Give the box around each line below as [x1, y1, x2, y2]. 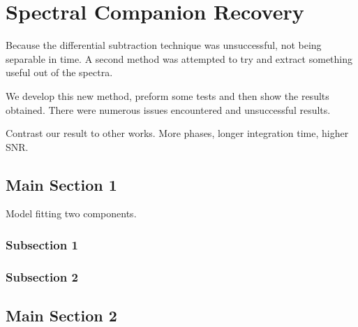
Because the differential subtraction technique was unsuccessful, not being [6, 38, 322, 52]
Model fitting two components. [6, 206, 137, 221]
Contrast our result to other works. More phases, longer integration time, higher [6, 126, 349, 140]
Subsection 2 [6, 268, 78, 285]
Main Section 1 [6, 173, 117, 195]
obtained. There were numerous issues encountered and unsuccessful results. [6, 102, 331, 117]
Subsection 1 [6, 236, 78, 253]
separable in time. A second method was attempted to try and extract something [6, 51, 352, 66]
